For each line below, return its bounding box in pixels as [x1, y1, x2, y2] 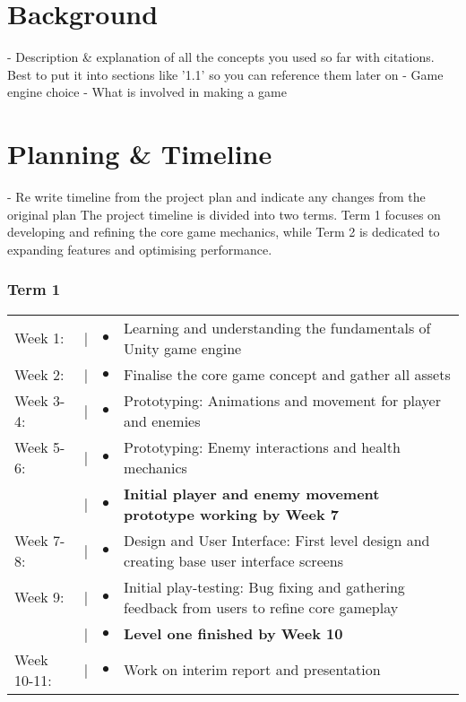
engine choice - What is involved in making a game [7, 82, 287, 101]
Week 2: [14, 363, 65, 385]
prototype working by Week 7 [124, 503, 339, 524]
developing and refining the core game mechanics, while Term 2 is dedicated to [7, 222, 440, 241]
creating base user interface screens [124, 550, 344, 571]
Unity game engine [124, 337, 242, 359]
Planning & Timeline [7, 135, 272, 172]
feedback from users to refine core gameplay [124, 596, 399, 618]
